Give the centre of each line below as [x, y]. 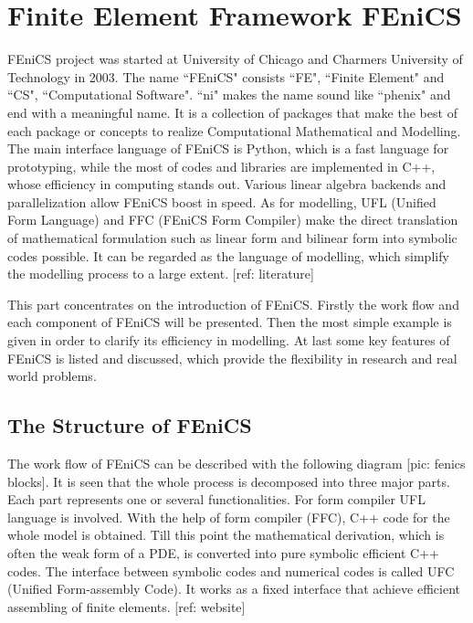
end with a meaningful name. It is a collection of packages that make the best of [232, 112]
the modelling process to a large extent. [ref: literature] [161, 274]
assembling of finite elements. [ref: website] [126, 606]
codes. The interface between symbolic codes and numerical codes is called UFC [231, 570]
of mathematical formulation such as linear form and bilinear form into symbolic [232, 238]
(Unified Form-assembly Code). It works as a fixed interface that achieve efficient [234, 589]
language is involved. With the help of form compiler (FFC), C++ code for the [229, 517]
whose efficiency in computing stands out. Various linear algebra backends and [227, 184]
